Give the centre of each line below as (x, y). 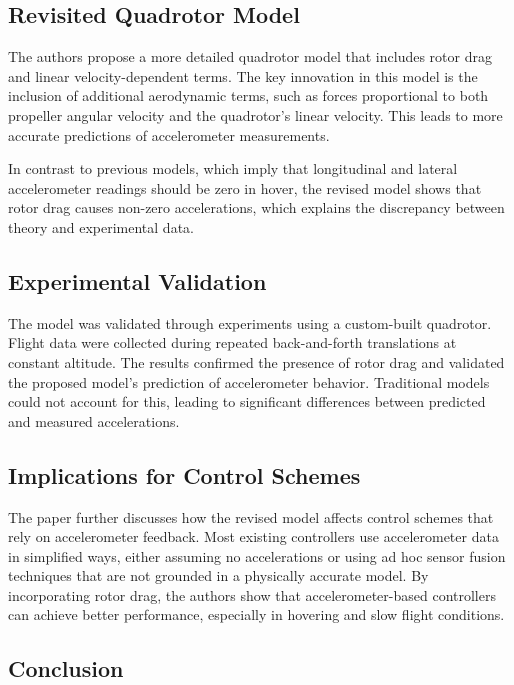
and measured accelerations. (94, 420)
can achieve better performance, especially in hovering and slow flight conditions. (256, 614)
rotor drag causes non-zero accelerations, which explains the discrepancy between (256, 207)
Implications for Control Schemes (184, 474)
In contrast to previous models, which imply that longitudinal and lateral (233, 168)
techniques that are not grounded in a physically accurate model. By (218, 575)
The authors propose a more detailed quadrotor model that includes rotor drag (250, 56)
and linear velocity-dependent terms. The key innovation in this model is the (243, 75)
